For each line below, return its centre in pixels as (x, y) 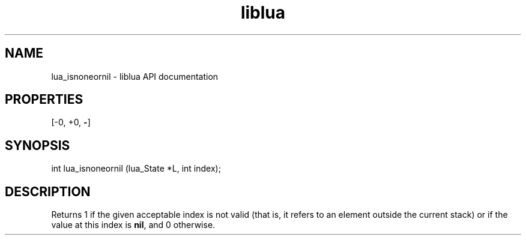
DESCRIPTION (48, 191)
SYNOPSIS (38, 145)
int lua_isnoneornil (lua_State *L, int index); (136, 169)
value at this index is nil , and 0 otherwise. (133, 225)
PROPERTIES (44, 100)
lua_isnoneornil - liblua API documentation (135, 76)
